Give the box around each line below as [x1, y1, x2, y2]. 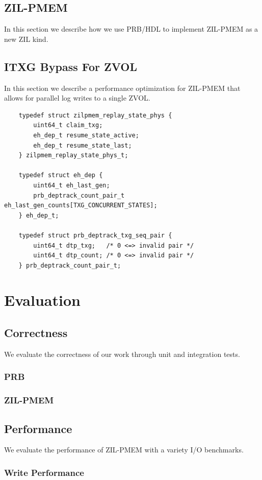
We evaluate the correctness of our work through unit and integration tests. [4, 348, 240, 359]
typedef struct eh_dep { [18, 172, 103, 179]
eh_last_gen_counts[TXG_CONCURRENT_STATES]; [4, 202, 158, 209]
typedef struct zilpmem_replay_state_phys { [18, 111, 172, 119]
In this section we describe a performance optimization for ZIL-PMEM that [4, 82, 241, 93]
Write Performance [4, 466, 84, 478]
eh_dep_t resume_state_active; [33, 131, 139, 139]
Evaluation [4, 290, 81, 310]
